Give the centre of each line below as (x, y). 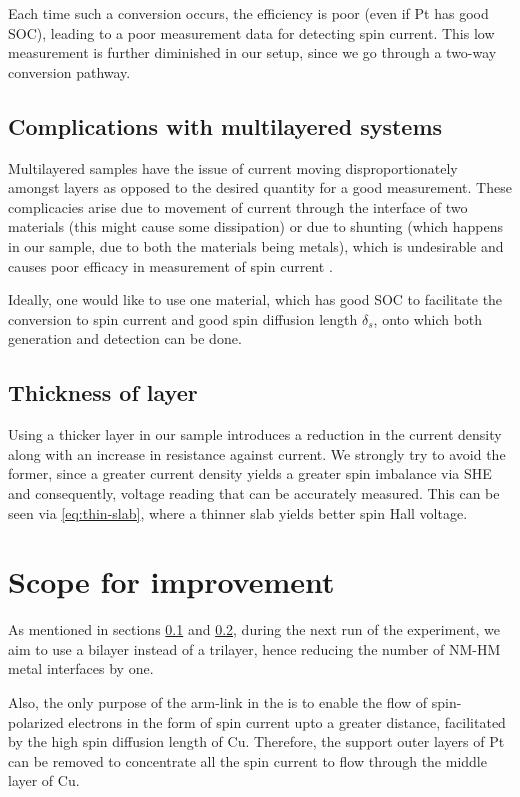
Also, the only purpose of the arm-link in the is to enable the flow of (218, 702)
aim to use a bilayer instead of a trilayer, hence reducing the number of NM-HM (254, 648)
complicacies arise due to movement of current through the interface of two (238, 206)
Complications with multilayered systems (225, 125)
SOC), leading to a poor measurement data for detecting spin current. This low (251, 32)
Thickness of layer (103, 392)
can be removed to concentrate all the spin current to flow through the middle (247, 760)
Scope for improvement (171, 581)
